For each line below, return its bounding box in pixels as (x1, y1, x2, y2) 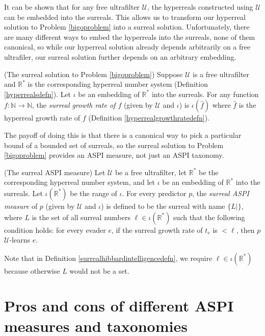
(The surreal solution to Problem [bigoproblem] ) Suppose (4, 68, 183, 79)
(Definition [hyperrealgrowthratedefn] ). (88, 112, 209, 123)
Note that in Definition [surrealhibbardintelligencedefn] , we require (4, 252, 213, 263)
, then (236, 224, 255, 235)
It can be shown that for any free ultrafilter (4, 2, 140, 12)
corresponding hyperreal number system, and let (4, 177, 155, 187)
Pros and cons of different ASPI (4, 295, 234, 316)
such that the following (173, 211, 245, 222)
